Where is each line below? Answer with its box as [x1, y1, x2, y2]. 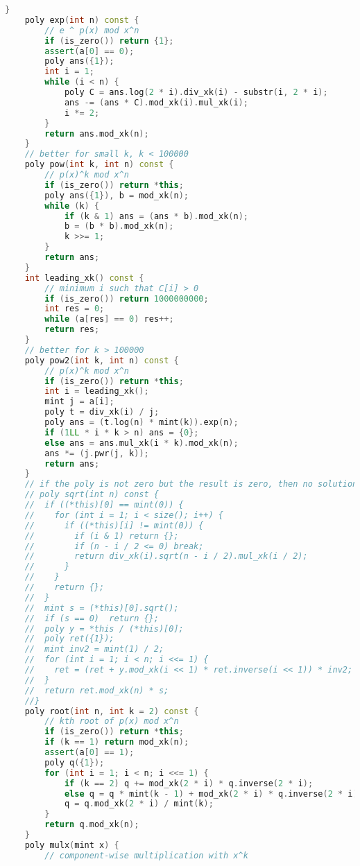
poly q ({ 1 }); [44, 757, 105, 768]
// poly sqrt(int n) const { [24, 490, 159, 500]
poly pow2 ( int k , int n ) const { [24, 355, 179, 365]
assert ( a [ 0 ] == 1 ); [44, 747, 135, 757]
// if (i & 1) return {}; [24, 530, 179, 541]
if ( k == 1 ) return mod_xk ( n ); [44, 737, 189, 747]
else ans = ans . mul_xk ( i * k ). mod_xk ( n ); [44, 438, 239, 448]
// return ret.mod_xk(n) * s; [24, 685, 169, 695]
